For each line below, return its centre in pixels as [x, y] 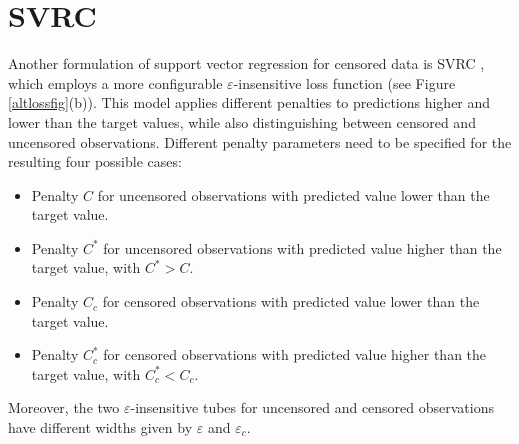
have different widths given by [100, 427]
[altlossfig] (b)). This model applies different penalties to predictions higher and [249, 102]
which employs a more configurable [115, 82]
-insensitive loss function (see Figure [344, 82]
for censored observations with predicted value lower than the [291, 301]
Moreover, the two [64, 407]
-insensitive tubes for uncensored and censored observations [312, 407]
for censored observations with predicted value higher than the [295, 354]
